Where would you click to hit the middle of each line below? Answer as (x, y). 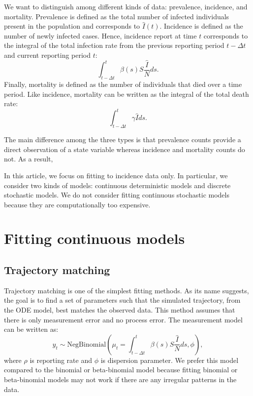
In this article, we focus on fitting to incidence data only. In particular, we (116, 175)
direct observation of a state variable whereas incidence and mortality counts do (125, 149)
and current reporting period (47, 55)
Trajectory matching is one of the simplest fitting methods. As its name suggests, (126, 290)
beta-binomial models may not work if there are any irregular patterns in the (120, 379)
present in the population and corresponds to (72, 26)
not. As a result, (29, 159)
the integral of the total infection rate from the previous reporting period (114, 45)
